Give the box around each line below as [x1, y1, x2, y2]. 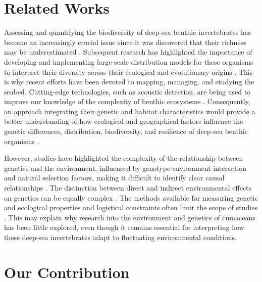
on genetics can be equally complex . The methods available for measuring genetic [4, 192, 258, 203]
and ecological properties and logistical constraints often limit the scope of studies [4, 202, 257, 213]
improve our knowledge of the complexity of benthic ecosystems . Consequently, [4, 96, 250, 107]
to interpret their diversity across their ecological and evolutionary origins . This [4, 66, 253, 77]
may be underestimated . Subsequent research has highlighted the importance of [4, 46, 252, 57]
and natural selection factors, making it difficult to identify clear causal [4, 172, 225, 183]
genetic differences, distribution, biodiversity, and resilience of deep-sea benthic [4, 126, 248, 136]
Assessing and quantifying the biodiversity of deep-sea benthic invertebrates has [4, 27, 251, 37]
